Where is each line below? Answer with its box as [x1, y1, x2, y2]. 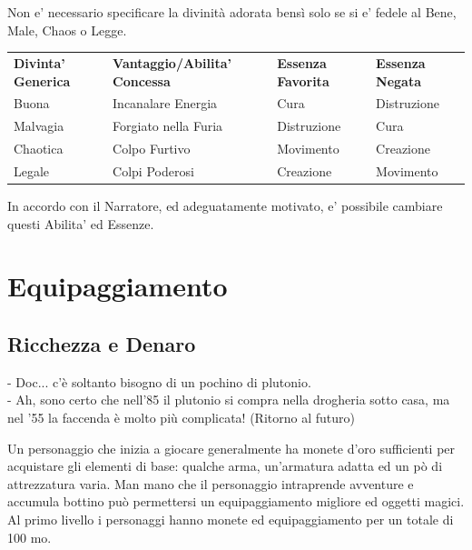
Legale [14, 161, 50, 180]
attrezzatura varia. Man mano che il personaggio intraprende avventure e [7, 474, 414, 493]
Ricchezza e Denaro [7, 329, 196, 357]
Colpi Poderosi [113, 161, 194, 180]
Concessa [113, 71, 171, 90]
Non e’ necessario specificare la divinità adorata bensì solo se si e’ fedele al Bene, [7, 3, 457, 21]
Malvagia [14, 116, 64, 135]
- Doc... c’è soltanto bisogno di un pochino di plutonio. [7, 372, 311, 391]
